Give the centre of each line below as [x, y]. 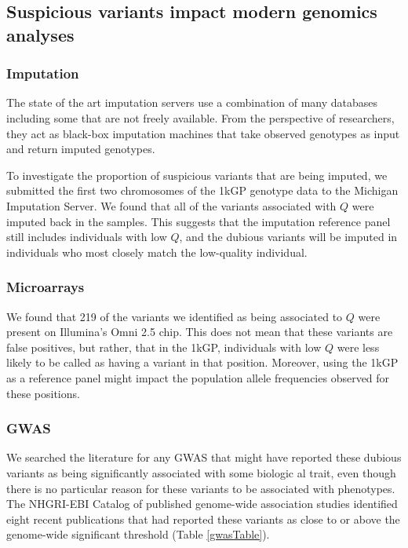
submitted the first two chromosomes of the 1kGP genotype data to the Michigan [202, 190]
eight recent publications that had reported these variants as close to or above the [203, 519]
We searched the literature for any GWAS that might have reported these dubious [204, 457]
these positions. [43, 393]
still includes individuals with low [87, 237]
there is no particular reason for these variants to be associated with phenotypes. [201, 488]
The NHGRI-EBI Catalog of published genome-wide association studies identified [202, 504]
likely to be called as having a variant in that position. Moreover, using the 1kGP [202, 362]
